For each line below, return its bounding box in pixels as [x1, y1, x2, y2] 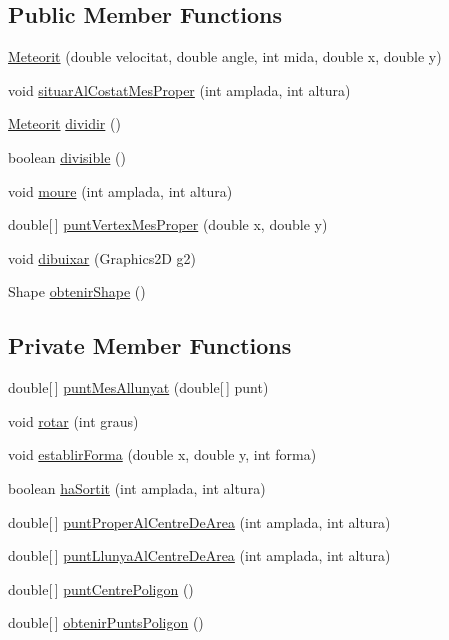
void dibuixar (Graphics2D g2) [8, 247, 196, 268]
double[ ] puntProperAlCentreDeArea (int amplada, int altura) [8, 511, 391, 532]
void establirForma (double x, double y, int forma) [8, 444, 317, 465]
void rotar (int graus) [8, 410, 139, 431]
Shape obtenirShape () [8, 281, 146, 302]
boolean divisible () [8, 146, 126, 167]
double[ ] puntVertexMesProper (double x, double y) [8, 214, 328, 235]
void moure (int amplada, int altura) [8, 180, 233, 201]
